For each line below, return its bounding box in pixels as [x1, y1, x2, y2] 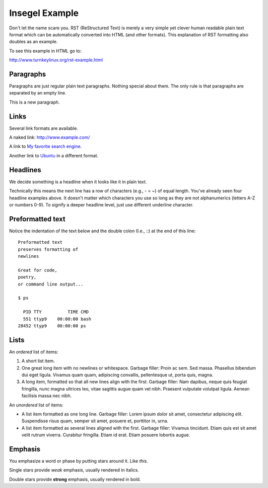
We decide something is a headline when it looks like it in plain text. [9, 179, 147, 185]
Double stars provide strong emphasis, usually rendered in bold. [9, 476, 141, 482]
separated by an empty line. [9, 90, 67, 96]
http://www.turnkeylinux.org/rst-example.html [9, 57, 103, 63]
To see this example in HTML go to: [9, 48, 82, 54]
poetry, [18, 274, 37, 280]
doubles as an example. [9, 39, 58, 45]
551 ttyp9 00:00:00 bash [23, 316, 92, 322]
